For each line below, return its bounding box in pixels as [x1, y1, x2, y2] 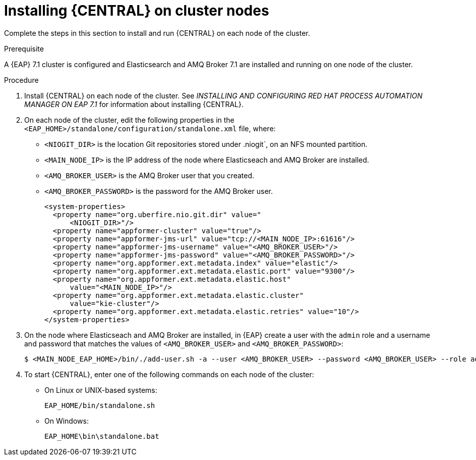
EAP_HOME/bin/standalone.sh [44, 401, 155, 410]
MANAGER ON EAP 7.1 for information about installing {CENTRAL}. [24, 99, 244, 109]
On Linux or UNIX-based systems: [44, 385, 157, 394]
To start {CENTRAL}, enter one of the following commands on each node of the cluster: [24, 370, 314, 379]
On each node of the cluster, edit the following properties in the [24, 115, 234, 124]
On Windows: [44, 416, 89, 425]
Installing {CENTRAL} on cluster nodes [4, 2, 269, 19]
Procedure [4, 75, 39, 84]
